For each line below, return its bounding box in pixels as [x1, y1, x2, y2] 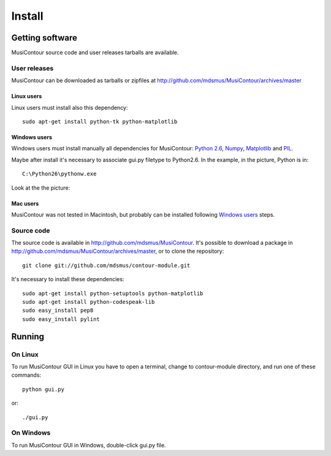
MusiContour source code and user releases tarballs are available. [11, 49, 179, 56]
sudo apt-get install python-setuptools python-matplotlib [22, 290, 204, 297]
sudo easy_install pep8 [22, 307, 94, 314]
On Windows [11, 428, 51, 437]
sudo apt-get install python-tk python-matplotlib [22, 118, 178, 125]
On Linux [11, 350, 39, 358]
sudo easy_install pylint [22, 315, 101, 322]
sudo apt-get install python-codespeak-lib [22, 298, 155, 306]
